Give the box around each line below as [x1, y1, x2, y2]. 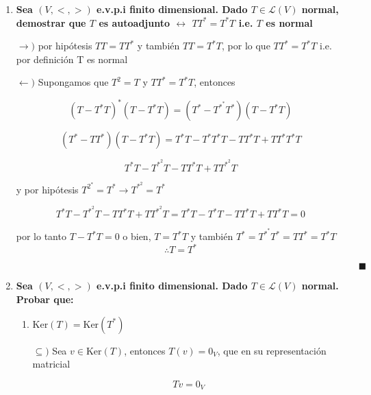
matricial [32, 357, 71, 371]
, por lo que [222, 38, 270, 53]
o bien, [123, 229, 151, 243]
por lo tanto [16, 229, 66, 243]
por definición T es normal [16, 51, 128, 66]
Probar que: [16, 292, 74, 306]
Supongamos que [38, 75, 109, 89]
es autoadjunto [99, 15, 170, 29]
